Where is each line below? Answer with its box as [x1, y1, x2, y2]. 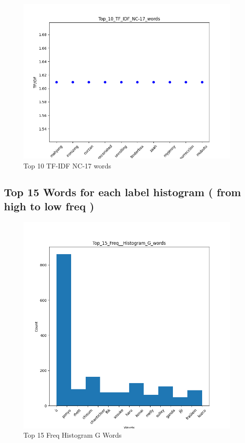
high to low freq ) [4, 198, 94, 213]
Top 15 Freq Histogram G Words [23, 430, 122, 440]
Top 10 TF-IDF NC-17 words [23, 160, 111, 170]
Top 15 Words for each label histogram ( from [4, 184, 241, 199]
